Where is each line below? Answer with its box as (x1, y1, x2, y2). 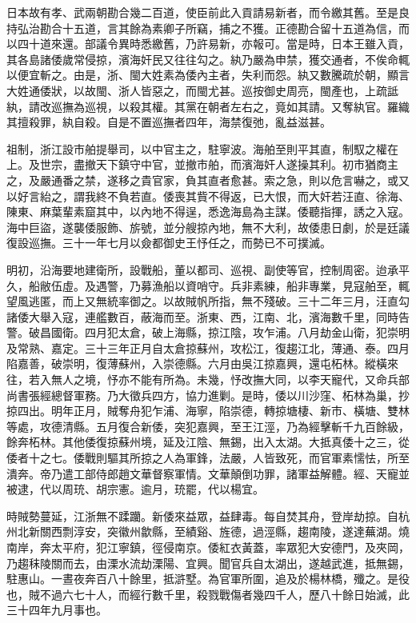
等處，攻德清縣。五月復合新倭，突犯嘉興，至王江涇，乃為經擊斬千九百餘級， (6, 417, 410, 434)
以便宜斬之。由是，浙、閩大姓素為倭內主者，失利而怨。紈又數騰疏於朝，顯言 (6, 66, 410, 83)
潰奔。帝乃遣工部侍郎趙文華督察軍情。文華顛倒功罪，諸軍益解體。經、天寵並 (6, 465, 410, 481)
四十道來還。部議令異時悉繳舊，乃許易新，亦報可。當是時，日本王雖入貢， (17, 35, 410, 52)
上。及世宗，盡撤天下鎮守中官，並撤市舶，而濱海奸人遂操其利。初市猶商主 (6, 156, 398, 173)
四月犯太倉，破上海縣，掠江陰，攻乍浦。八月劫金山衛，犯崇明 (84, 324, 410, 341)
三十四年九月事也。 (6, 601, 107, 618)
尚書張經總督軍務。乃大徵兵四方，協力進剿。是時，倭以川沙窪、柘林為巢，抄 (6, 386, 410, 403)
